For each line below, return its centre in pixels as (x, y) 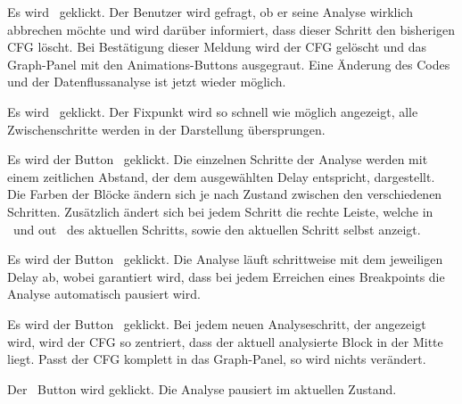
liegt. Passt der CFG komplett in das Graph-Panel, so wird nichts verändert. (217, 359)
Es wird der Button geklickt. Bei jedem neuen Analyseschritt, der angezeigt (217, 323)
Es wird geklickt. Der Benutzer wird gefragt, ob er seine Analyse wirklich (210, 12)
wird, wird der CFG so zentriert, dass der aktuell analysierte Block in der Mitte (225, 341)
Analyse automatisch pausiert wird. (104, 294)
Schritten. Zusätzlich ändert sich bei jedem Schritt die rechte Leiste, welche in (220, 211)
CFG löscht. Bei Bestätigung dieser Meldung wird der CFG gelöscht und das (217, 47)
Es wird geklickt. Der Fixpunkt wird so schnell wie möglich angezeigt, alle (213, 111)
